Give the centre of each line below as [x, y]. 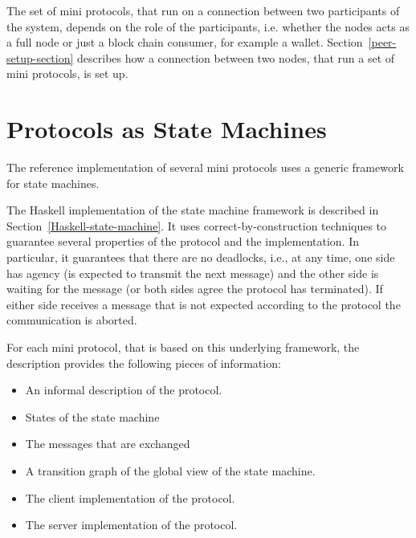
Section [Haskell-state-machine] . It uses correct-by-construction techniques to [197, 225]
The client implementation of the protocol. [130, 497]
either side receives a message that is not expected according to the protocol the [204, 304]
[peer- [382, 42]
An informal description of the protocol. [124, 390]
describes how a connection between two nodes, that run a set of [236, 57]
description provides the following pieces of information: [144, 363]
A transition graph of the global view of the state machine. [170, 471]
